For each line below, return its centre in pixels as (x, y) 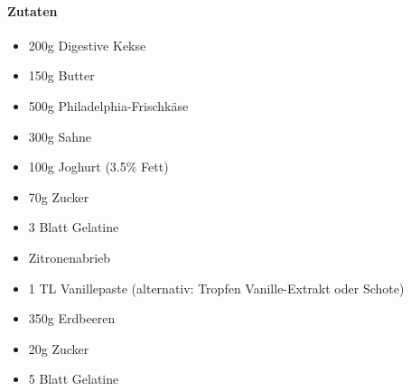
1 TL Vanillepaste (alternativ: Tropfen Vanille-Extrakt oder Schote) (216, 288)
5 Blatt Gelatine (74, 379)
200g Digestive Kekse (87, 45)
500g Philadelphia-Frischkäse (108, 105)
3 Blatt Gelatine (74, 227)
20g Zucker (59, 348)
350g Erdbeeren (72, 318)
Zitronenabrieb (70, 257)
